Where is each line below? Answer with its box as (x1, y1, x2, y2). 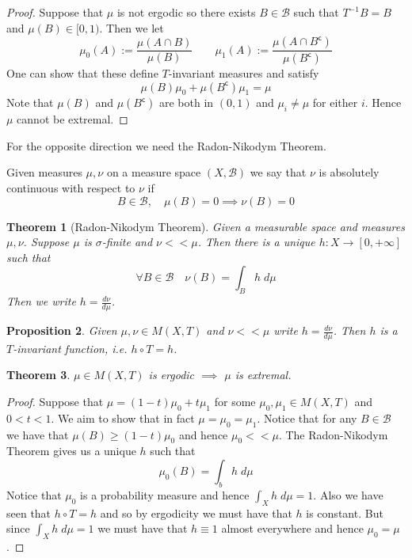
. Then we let (99, 19, 164, 36)
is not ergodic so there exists (116, 4, 256, 20)
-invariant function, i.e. (13, 340, 128, 356)
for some (214, 393, 256, 410)
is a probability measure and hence (80, 486, 250, 503)
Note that (6, 94, 54, 111)
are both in (159, 94, 214, 111)
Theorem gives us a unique (6, 442, 136, 459)
